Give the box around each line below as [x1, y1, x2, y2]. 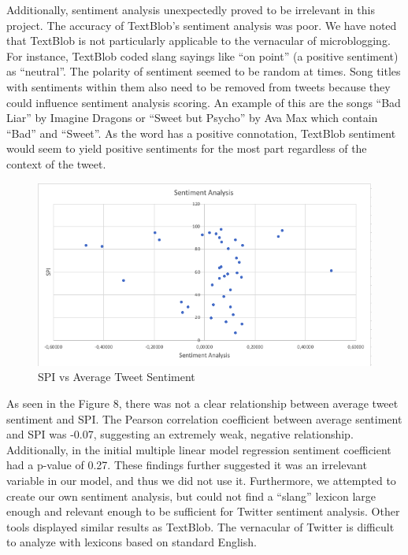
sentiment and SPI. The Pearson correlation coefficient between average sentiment [6, 410, 402, 427]
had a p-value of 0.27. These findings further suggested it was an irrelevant [6, 457, 367, 473]
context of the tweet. [6, 155, 106, 172]
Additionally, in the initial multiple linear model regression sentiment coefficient [6, 441, 391, 457]
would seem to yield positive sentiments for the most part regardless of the [6, 140, 367, 157]
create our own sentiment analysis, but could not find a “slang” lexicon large [6, 487, 376, 504]
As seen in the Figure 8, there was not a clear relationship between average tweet [6, 395, 399, 411]
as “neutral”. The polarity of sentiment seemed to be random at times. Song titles [6, 63, 401, 80]
